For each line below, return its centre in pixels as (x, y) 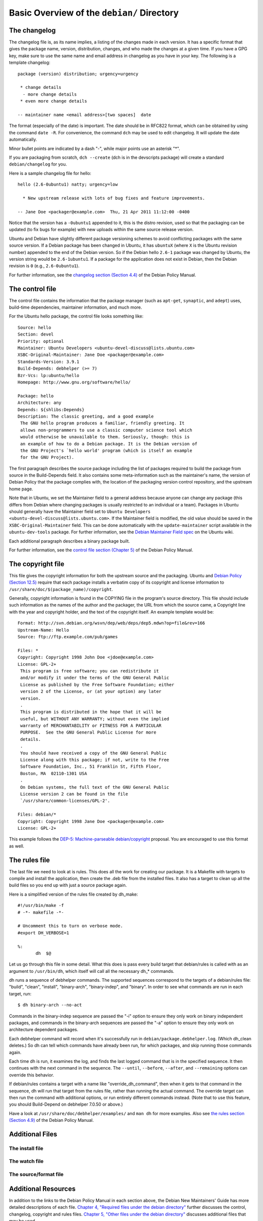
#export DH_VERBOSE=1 (43, 933)
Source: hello (34, 327)
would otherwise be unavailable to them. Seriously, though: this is (105, 437)
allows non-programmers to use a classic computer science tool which (106, 430)
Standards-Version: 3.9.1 (49, 362)
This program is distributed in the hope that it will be (91, 712)
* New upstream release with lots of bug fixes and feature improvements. (114, 198)
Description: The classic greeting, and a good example (86, 416)
